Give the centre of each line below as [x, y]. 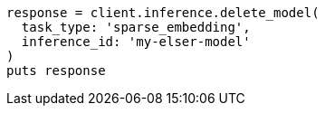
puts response [56, 71]
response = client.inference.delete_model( [163, 13]
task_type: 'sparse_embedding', [136, 27]
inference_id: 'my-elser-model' [136, 42]
